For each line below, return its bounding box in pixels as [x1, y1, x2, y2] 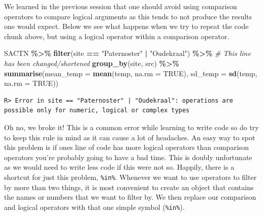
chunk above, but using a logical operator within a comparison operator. [4, 30, 229, 41]
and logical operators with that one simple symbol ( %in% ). [4, 201, 185, 212]
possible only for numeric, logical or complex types [4, 107, 190, 114]
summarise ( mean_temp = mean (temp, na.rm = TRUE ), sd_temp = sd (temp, [4, 68, 257, 78]
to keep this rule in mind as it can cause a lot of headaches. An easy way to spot [4, 132, 255, 142]
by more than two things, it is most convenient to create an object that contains [4, 181, 254, 192]
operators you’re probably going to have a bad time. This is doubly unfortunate [4, 151, 252, 162]
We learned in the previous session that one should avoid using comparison [4, 1, 237, 11]
